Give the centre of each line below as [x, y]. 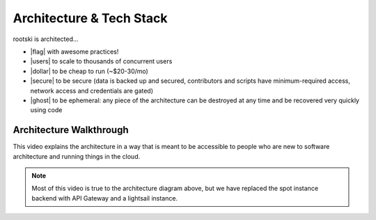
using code [46, 110]
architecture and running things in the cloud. [77, 156]
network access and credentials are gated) [92, 91]
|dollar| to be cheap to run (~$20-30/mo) [89, 71]
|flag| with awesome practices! [75, 52]
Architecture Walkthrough [71, 130]
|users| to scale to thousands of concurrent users [101, 61]
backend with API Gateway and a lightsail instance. [104, 198]
